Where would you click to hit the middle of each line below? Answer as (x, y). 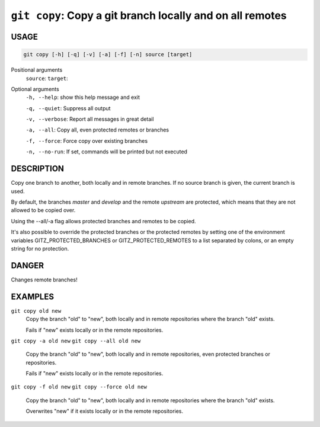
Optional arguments (35, 89)
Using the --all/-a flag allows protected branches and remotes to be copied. (103, 221)
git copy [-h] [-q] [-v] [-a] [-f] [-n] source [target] (108, 54)
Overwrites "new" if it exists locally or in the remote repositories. (105, 411)
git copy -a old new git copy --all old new (76, 341)
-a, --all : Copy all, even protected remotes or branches (97, 130)
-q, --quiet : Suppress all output (68, 108)
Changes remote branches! (44, 280)
